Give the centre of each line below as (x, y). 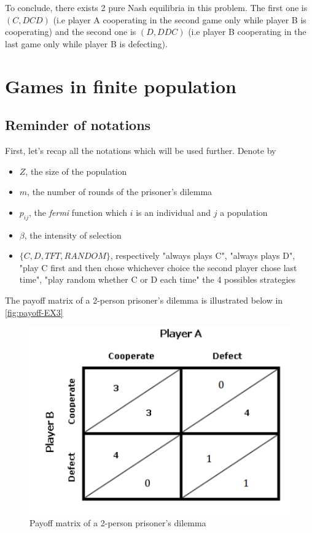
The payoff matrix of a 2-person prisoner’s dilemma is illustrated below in (144, 300)
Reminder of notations (78, 125)
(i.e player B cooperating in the (247, 32)
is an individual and (174, 212)
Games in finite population (121, 86)
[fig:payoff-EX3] (34, 312)
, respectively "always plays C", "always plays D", (203, 255)
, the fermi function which (78, 212)
